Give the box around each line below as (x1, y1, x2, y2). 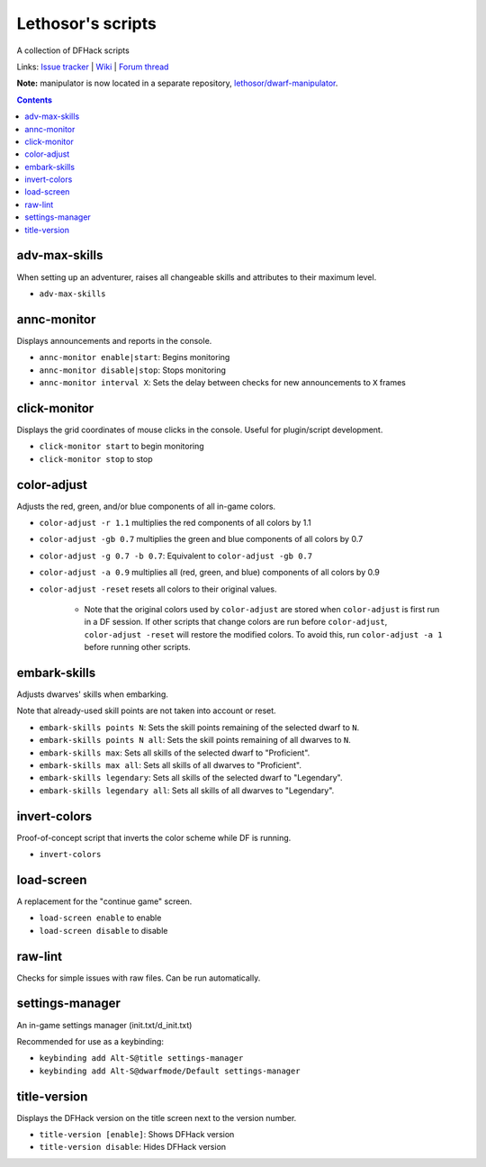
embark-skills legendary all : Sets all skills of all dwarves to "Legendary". (39, 784, 335, 796)
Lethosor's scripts (16, 14, 157, 33)
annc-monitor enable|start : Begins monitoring (39, 352, 230, 363)
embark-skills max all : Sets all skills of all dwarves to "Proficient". (39, 759, 301, 770)
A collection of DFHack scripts (16, 45, 130, 56)
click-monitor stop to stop (39, 453, 153, 464)
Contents (16, 95, 53, 105)
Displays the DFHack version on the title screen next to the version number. (16, 1112, 297, 1123)
